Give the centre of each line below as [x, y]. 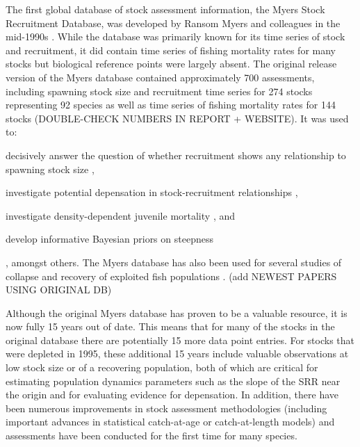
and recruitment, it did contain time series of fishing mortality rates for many [171, 50]
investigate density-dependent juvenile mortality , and [120, 215]
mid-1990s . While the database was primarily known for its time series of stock [175, 36]
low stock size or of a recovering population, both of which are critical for [162, 367]
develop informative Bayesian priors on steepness [109, 239]
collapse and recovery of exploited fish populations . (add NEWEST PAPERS [171, 276]
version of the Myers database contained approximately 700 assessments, [160, 77]
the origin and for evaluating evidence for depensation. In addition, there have [172, 395]
